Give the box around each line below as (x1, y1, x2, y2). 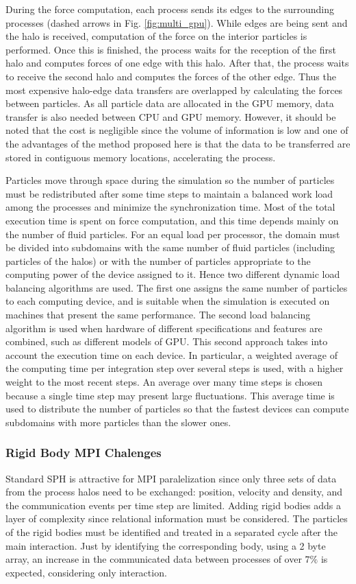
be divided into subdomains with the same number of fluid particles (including (5, 240, 335, 255)
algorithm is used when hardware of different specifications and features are (5, 320, 322, 335)
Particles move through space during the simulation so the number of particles (5, 173, 335, 187)
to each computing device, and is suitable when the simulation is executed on (5, 294, 330, 308)
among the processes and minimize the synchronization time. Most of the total (5, 200, 335, 214)
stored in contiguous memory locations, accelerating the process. (5, 150, 276, 164)
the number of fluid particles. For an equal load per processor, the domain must (5, 226, 340, 241)
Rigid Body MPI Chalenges (5, 444, 162, 461)
